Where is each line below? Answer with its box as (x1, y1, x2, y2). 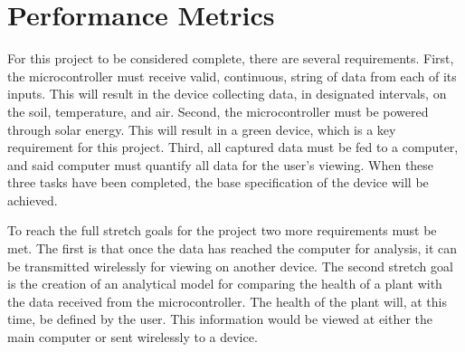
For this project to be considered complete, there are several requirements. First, (7, 49, 454, 68)
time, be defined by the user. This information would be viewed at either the (7, 309, 433, 328)
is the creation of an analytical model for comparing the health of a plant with (7, 274, 442, 293)
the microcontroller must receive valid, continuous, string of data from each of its (7, 66, 457, 85)
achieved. (7, 190, 58, 209)
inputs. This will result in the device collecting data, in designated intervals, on (7, 84, 447, 103)
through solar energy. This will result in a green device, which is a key (7, 119, 396, 138)
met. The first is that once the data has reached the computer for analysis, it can (7, 239, 458, 258)
